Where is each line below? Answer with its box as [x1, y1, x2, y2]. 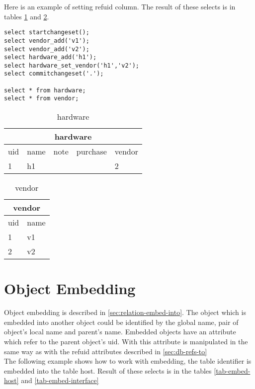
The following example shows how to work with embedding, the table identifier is [4, 356, 252, 366]
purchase [76, 146, 107, 157]
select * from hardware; [4, 86, 86, 94]
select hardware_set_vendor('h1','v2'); [4, 62, 140, 69]
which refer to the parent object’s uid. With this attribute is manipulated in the [4, 336, 248, 346]
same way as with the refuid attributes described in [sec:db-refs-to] [4, 346, 207, 356]
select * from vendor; [4, 95, 79, 102]
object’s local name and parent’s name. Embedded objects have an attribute [4, 326, 236, 337]
